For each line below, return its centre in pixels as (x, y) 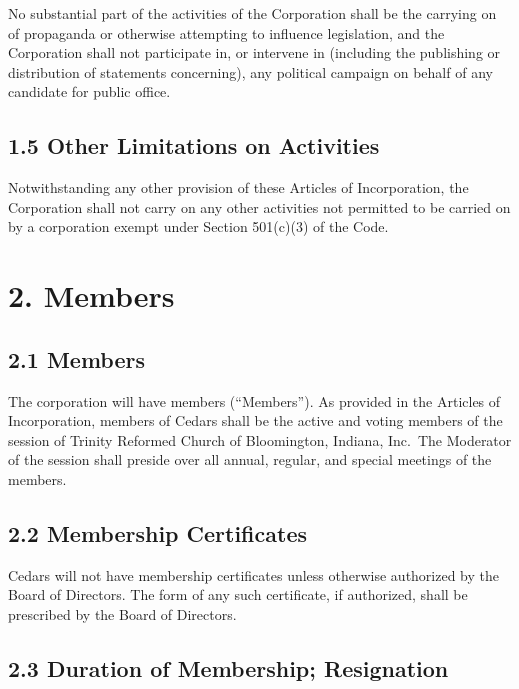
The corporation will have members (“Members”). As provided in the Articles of (254, 400)
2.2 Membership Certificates (157, 532)
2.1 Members (76, 358)
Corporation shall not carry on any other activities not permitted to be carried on (259, 206)
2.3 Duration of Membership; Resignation (228, 667)
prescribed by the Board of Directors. (122, 613)
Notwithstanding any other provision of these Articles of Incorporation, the (238, 187)
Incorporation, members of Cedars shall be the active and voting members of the (255, 420)
